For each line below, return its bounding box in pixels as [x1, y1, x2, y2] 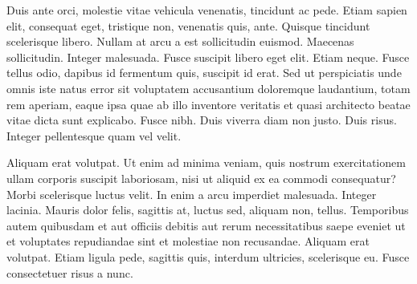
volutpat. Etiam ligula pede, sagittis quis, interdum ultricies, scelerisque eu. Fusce [6, 248, 410, 265]
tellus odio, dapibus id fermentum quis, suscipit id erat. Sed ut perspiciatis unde [6, 64, 402, 81]
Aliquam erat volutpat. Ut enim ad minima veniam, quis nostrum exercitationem [6, 154, 406, 171]
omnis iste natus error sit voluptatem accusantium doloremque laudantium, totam [6, 79, 411, 96]
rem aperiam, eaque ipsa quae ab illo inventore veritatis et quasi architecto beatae [6, 95, 411, 112]
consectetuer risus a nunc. [6, 264, 133, 281]
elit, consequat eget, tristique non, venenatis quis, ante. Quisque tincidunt [6, 17, 370, 34]
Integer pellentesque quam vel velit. [6, 127, 182, 144]
